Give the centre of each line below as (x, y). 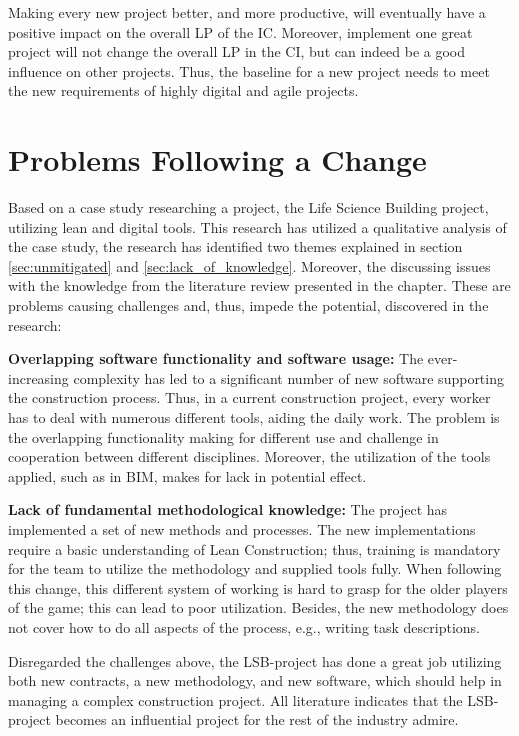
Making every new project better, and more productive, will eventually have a (247, 12)
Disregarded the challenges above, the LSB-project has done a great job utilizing (255, 660)
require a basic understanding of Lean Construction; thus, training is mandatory (254, 548)
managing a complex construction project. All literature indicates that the (235, 699)
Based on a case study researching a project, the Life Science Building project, (248, 207)
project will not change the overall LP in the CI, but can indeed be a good (237, 51)
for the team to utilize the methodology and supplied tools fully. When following (255, 568)
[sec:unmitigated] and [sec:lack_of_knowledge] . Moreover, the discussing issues (249, 265)
